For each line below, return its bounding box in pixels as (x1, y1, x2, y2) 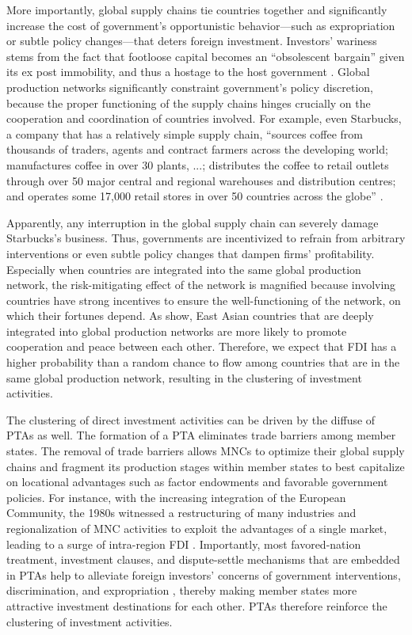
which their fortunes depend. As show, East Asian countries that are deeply (6, 307, 374, 324)
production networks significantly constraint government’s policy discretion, (6, 78, 374, 95)
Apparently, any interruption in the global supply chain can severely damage (6, 214, 379, 230)
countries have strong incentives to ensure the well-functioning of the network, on (6, 291, 401, 308)
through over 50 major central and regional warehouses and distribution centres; (6, 172, 396, 188)
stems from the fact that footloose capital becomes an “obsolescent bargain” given (6, 48, 405, 64)
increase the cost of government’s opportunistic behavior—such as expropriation (6, 17, 395, 33)
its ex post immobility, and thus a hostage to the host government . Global (6, 63, 370, 80)
